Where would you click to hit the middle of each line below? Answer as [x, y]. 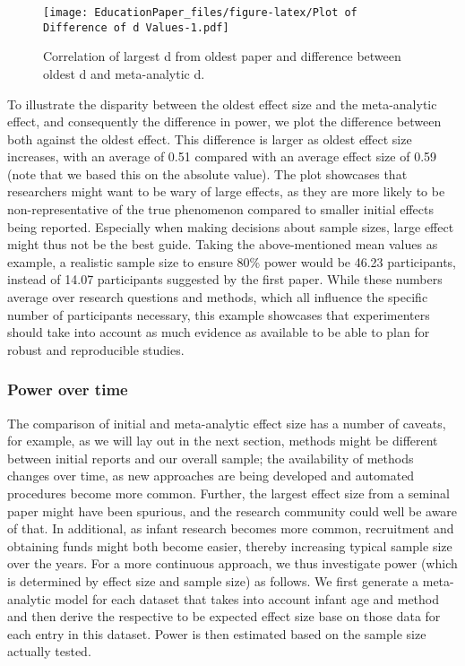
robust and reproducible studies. [96, 349]
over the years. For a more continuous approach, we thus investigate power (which [232, 563]
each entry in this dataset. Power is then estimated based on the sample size [217, 633]
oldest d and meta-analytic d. [124, 73]
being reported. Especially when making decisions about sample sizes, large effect [231, 226]
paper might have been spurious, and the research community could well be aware [232, 510]
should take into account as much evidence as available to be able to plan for [219, 332]
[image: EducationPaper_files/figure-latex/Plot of [200, 13]
